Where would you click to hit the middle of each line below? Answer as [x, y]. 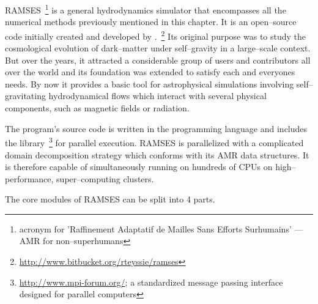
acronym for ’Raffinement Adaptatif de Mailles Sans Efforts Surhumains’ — [161, 228]
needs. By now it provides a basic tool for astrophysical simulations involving [150, 83]
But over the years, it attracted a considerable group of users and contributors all [158, 60]
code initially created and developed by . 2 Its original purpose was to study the [156, 35]
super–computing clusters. [105, 178]
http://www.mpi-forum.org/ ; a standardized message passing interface [151, 282]
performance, [29, 178]
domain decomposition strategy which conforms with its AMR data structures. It [157, 154]
